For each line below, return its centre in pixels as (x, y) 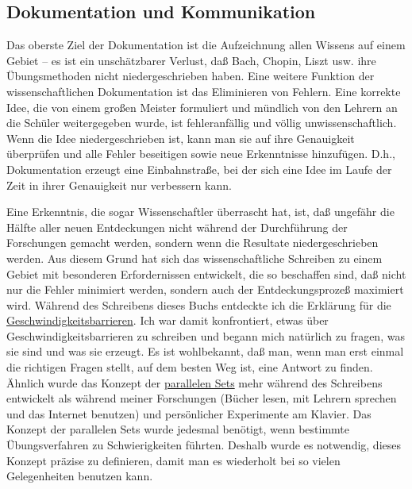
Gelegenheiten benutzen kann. (80, 476)
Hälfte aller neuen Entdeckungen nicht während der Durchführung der (177, 227)
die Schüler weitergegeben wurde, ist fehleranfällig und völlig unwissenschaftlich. (202, 123)
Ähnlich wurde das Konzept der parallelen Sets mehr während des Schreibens (194, 382)
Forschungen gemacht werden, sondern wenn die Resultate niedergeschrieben (193, 243)
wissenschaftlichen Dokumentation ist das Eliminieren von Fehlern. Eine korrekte (204, 91)
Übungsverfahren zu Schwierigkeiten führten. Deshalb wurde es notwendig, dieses (204, 445)
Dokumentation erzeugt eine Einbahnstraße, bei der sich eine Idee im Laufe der (199, 169)
